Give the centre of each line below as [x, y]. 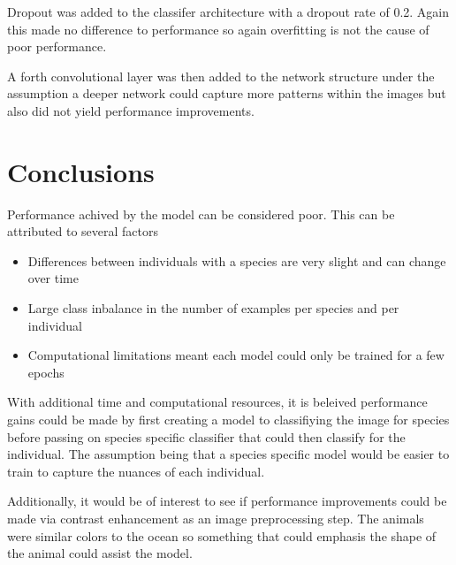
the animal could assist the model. [100, 553]
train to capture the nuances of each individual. [136, 471]
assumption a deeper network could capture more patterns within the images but [227, 93]
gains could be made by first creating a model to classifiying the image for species [228, 420]
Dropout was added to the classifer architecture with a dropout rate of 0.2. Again [228, 11]
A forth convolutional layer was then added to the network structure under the [221, 76]
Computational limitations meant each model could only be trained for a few [236, 355]
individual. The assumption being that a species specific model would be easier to [228, 454]
